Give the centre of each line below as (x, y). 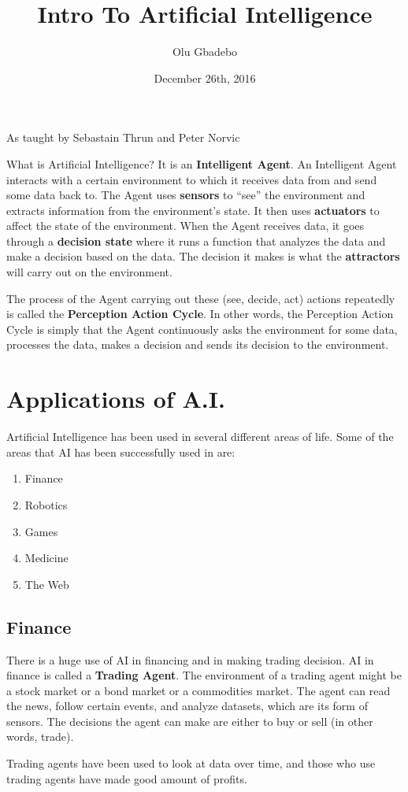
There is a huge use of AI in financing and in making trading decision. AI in (190, 659)
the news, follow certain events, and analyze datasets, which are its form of (187, 706)
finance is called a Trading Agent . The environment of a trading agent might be (204, 675)
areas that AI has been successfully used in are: (121, 452)
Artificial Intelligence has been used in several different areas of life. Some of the (200, 437)
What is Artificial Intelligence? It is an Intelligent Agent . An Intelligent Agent (202, 163)
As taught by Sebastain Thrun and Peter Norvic (123, 137)
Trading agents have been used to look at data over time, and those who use (191, 763)
